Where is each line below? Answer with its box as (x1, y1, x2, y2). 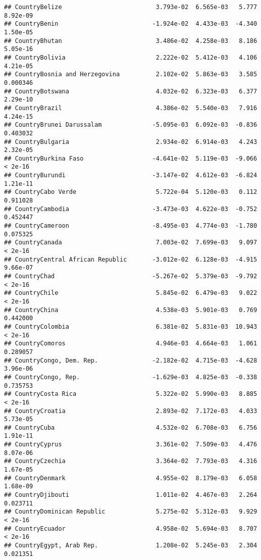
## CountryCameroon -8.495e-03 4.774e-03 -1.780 (4, 222, 257, 230)
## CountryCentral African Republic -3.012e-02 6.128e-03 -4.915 (4, 256, 257, 263)
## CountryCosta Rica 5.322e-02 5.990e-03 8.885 (4, 390, 257, 398)
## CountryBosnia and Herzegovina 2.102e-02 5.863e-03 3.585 (4, 71, 257, 78)
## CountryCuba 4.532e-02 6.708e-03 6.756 (4, 424, 257, 431)
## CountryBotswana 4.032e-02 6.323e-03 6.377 (4, 87, 257, 95)
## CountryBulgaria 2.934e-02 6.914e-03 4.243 (4, 138, 257, 145)
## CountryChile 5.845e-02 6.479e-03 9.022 (4, 289, 257, 297)
